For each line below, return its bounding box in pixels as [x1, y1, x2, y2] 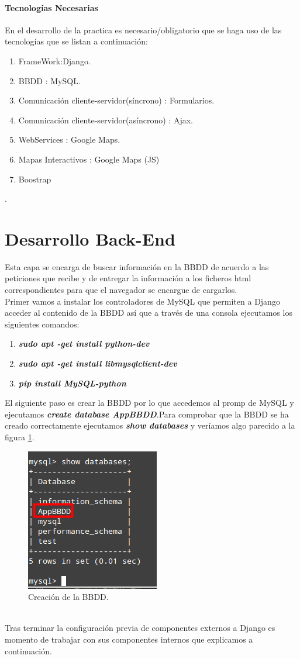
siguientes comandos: [5, 318, 80, 330]
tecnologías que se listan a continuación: [5, 35, 148, 47]
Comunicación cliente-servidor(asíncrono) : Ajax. [18, 113, 193, 126]
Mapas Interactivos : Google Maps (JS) [18, 153, 160, 165]
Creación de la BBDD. [28, 591, 109, 603]
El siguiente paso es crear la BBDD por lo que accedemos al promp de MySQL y [5, 396, 294, 409]
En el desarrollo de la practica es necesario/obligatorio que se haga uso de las [5, 23, 282, 36]
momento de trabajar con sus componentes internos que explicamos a [5, 633, 253, 645]
